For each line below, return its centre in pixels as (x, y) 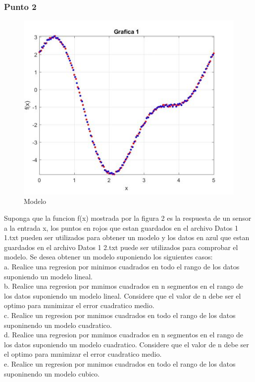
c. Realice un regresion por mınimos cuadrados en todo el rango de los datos (120, 315)
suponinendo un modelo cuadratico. (58, 325)
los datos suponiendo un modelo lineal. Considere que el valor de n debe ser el (123, 295)
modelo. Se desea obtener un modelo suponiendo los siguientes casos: (108, 257)
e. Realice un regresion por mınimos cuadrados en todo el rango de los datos (120, 363)
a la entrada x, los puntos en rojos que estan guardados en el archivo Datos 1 (121, 227)
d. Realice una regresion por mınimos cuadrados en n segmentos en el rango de (124, 335)
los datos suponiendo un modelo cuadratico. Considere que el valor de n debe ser (127, 344)
